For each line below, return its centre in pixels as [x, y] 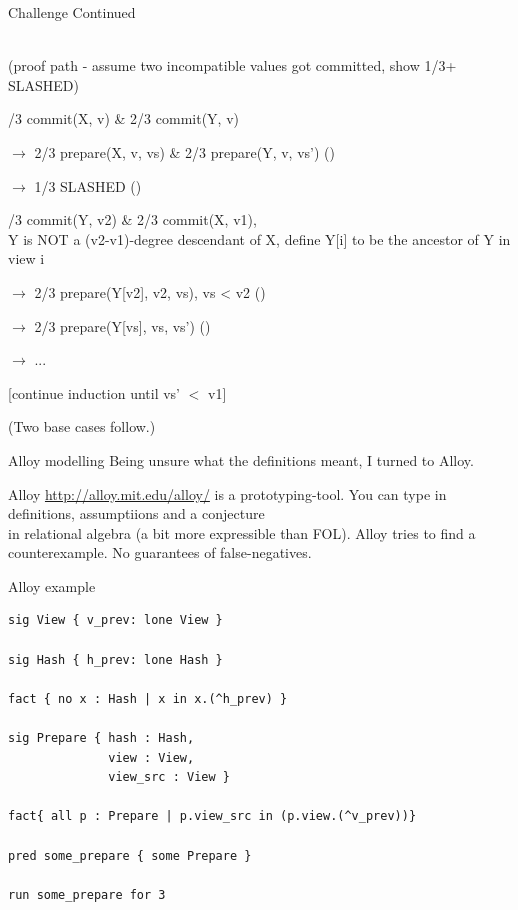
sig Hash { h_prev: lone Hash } [115, 659]
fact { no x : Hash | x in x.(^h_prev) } [148, 698]
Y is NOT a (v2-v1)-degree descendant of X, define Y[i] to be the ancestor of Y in [259, 238]
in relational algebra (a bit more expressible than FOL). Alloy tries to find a [242, 532]
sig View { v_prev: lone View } [115, 620]
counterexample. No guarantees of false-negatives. [160, 552]
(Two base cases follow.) [82, 426]
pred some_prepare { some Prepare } [130, 855]
